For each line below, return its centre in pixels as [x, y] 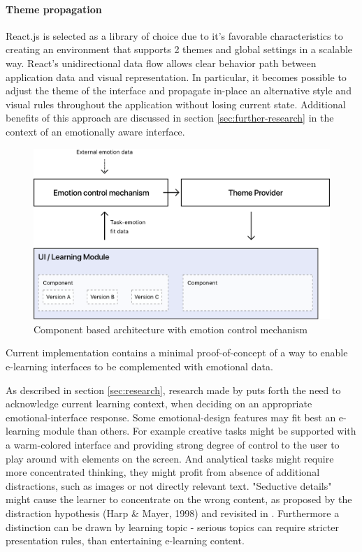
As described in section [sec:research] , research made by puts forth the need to [173, 390]
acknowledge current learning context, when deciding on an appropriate [159, 404]
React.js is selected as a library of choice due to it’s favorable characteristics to [174, 35]
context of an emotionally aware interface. [95, 131]
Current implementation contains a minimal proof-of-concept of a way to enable [177, 353]
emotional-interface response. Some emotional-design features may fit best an [171, 417]
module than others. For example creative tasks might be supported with [200, 431]
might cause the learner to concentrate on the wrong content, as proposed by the [179, 499]
